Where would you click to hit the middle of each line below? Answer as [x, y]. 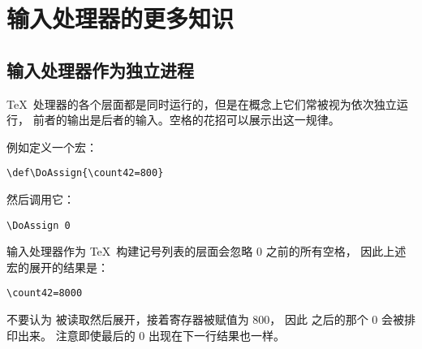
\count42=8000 [45, 293]
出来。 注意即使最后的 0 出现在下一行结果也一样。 [151, 335]
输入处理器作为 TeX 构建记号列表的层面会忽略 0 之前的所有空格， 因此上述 [207, 251]
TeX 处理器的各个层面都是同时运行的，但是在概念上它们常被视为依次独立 [202, 103]
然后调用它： [41, 199]
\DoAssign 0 [39, 225]
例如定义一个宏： [52, 146]
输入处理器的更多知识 [121, 18]
